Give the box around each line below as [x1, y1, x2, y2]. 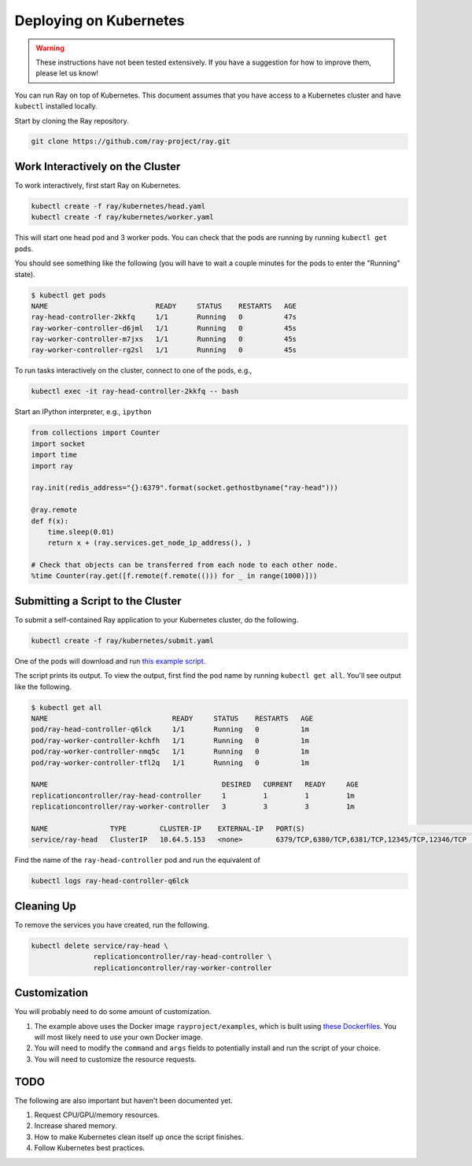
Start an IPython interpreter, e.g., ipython [14, 407, 153, 416]
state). [14, 269, 35, 279]
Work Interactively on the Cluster [14, 160, 181, 173]
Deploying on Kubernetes [14, 12, 185, 29]
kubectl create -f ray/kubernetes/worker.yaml [31, 213, 214, 222]
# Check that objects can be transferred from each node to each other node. [31, 561, 338, 570]
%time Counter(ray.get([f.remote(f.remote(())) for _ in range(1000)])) [31, 572, 318, 580]
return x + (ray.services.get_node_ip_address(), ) [47, 539, 252, 547]
